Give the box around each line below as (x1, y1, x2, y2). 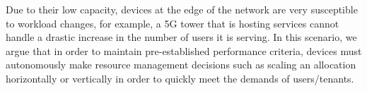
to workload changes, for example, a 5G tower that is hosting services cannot (6, 16, 339, 30)
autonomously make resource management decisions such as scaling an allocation (6, 57, 356, 72)
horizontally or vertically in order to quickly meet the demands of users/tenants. (6, 71, 354, 85)
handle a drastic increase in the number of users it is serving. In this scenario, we (6, 30, 357, 44)
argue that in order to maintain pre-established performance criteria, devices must (6, 43, 362, 58)
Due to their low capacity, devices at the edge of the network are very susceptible (6, 2, 358, 16)
